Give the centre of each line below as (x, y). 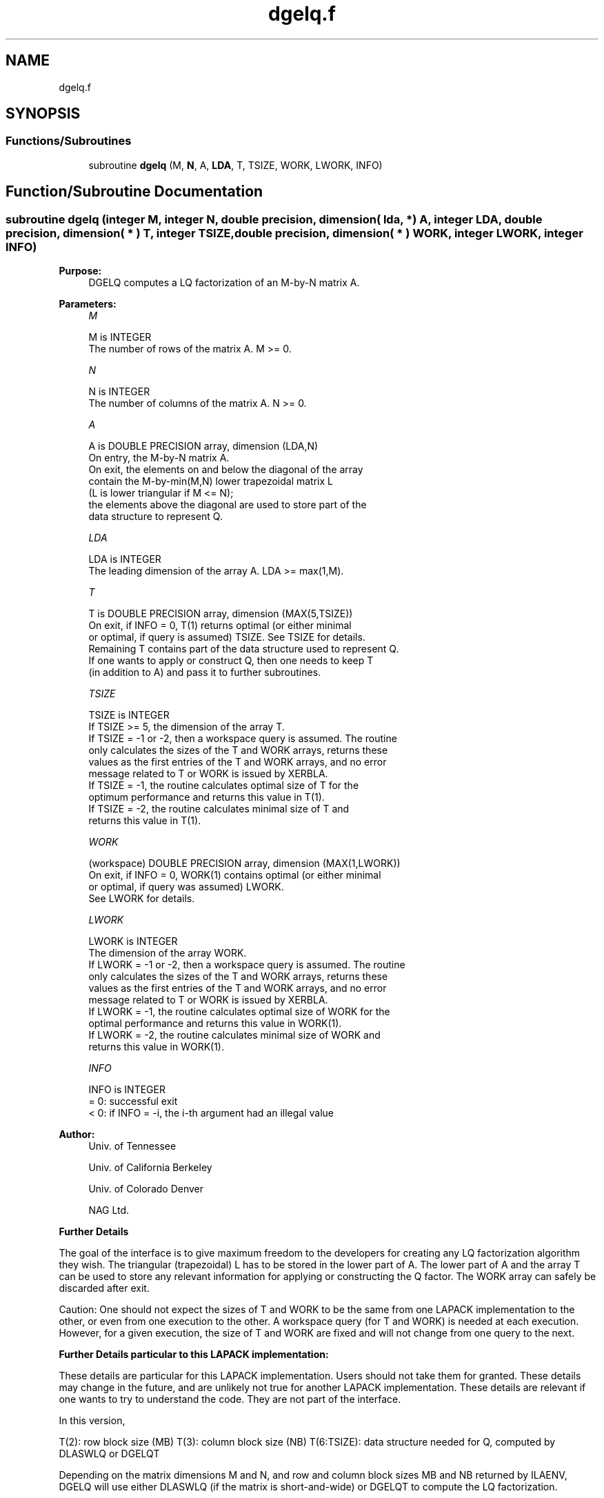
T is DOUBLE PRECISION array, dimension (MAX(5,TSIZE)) (221, 614)
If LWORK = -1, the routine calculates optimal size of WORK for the (239, 1012)
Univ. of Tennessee (132, 1146)
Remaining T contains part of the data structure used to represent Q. (244, 649)
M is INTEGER (120, 337)
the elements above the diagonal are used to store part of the (228, 505)
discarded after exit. (104, 1288)
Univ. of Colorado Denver (146, 1189)
